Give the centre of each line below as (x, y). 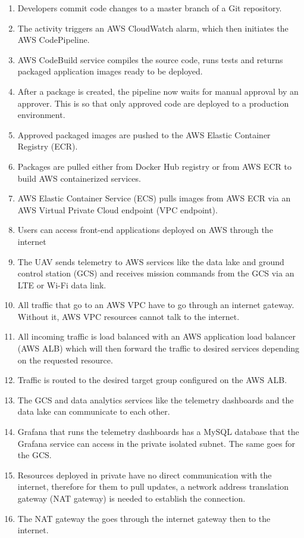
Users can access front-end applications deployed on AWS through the (145, 230)
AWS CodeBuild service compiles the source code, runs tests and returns (150, 59)
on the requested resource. (65, 360)
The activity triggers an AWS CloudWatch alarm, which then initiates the (153, 28)
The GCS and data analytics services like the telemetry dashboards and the (156, 399)
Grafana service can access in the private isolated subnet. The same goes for (156, 443)
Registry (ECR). (48, 146)
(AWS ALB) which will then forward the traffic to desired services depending (159, 348)
